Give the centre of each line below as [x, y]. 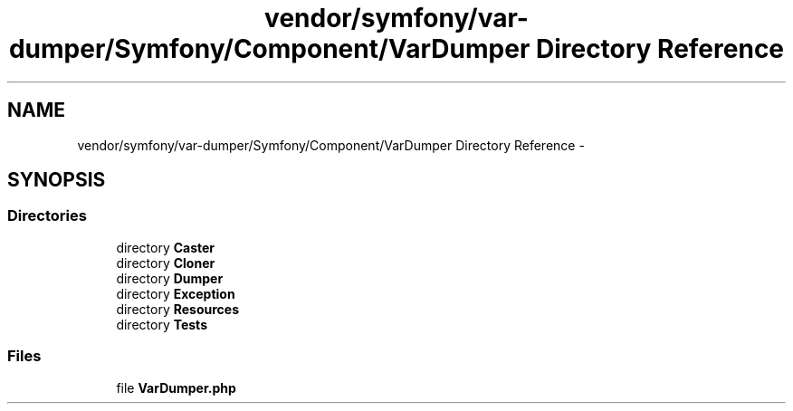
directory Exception [176, 293]
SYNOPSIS [57, 180]
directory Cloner [166, 263]
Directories [47, 216]
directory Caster [166, 247]
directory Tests [162, 324]
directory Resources [177, 309]
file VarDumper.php [176, 387]
